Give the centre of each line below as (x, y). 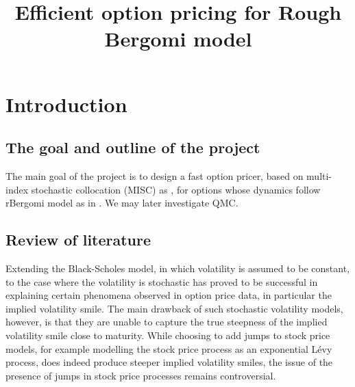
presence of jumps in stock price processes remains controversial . (141, 375)
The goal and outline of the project (133, 147)
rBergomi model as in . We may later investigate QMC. (122, 203)
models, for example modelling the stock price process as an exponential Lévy (169, 348)
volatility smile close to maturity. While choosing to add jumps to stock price (168, 335)
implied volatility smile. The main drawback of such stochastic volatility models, (174, 308)
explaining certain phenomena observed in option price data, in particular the (169, 295)
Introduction (66, 104)
